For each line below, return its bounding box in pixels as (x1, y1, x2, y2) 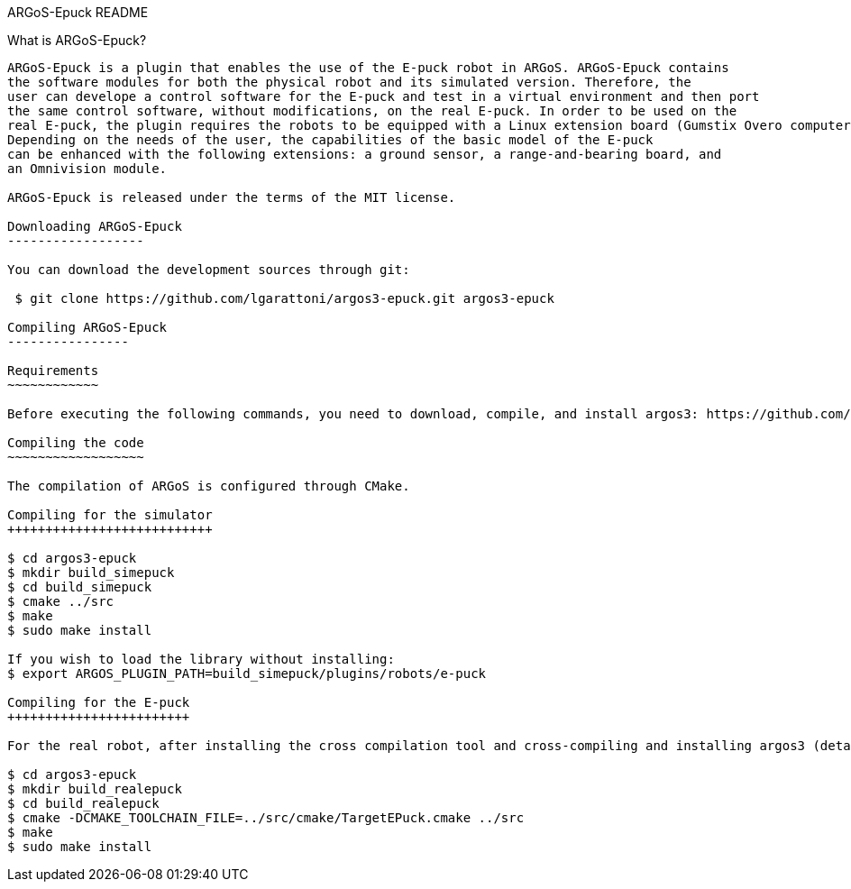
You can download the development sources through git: (7, 262, 410, 277)
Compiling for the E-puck (7, 695, 190, 710)
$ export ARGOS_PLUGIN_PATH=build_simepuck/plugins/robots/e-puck (7, 666, 487, 681)
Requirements (7, 363, 99, 378)
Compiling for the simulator (7, 508, 213, 522)
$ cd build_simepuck (7, 580, 152, 594)
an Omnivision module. (7, 161, 168, 176)
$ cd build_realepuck (7, 796, 160, 811)
